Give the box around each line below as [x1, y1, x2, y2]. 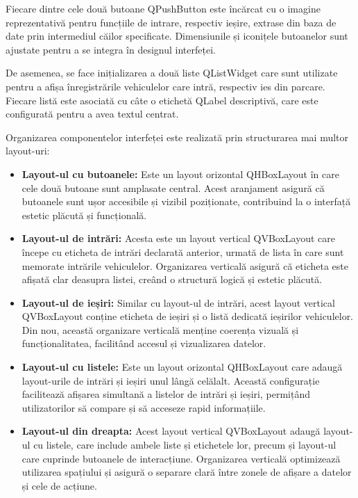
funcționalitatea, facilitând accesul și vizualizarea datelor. [22, 336, 266, 351]
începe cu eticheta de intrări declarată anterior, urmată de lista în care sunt [22, 244, 344, 259]
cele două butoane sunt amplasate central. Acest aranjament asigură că [22, 180, 325, 195]
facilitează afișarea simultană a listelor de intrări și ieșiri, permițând [22, 387, 310, 401]
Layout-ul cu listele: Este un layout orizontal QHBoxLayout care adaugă [22, 360, 343, 374]
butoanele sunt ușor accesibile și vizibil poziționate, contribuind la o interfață [22, 194, 351, 209]
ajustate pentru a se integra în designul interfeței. [6, 42, 216, 56]
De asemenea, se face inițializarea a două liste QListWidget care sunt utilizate [6, 65, 338, 80]
